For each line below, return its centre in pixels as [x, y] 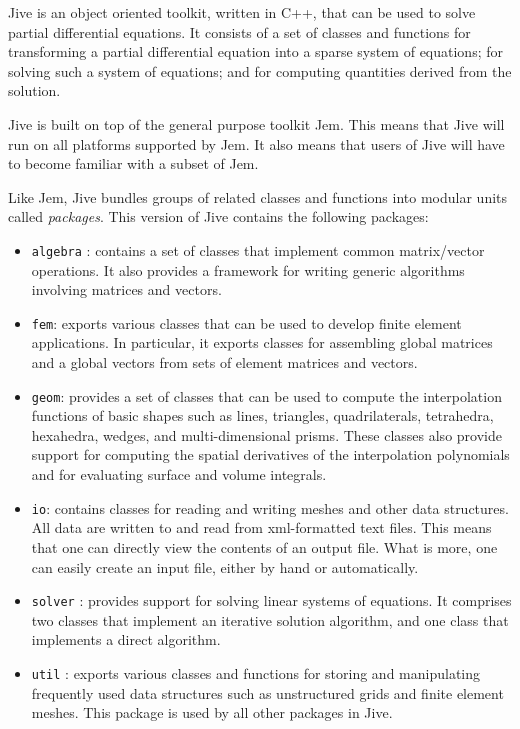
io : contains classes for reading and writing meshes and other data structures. [270, 507]
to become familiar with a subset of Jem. [133, 163]
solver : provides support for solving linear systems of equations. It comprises [271, 600]
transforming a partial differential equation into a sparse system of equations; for [255, 51]
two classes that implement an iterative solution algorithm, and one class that [270, 619]
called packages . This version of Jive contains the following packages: [218, 216]
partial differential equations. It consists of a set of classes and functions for [239, 31]
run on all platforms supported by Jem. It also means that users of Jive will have [256, 143]
